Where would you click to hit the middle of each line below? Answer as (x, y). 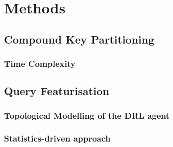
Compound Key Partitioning (79, 39)
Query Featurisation (57, 91)
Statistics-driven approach (57, 138)
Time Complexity (40, 64)
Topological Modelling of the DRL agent (87, 115)
